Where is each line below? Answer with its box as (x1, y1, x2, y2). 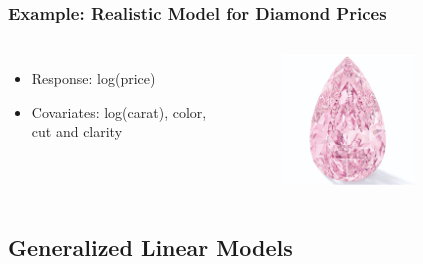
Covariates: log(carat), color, (31, 101, 207, 122)
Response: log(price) (31, 68, 156, 89)
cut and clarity (31, 121, 123, 142)
